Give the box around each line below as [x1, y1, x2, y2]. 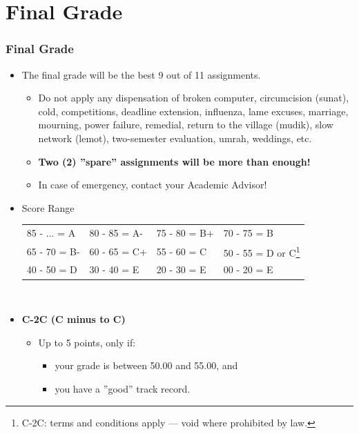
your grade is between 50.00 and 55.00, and [55, 358, 238, 373]
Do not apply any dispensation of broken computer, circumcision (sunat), [38, 90, 349, 105]
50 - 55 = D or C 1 [223, 243, 300, 259]
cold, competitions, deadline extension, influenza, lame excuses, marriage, [38, 103, 349, 118]
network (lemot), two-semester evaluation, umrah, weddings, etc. [38, 130, 312, 145]
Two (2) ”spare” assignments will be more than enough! [38, 154, 311, 168]
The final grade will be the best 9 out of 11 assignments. [21, 67, 261, 81]
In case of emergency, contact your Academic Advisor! [38, 177, 267, 192]
